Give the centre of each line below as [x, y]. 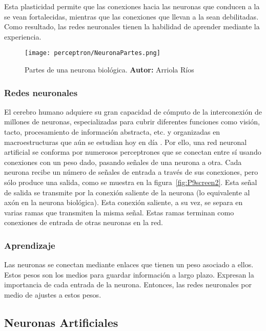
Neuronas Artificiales [61, 322]
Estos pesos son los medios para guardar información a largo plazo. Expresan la [129, 274]
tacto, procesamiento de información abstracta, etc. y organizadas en [112, 132]
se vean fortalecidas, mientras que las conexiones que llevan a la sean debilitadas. [131, 16]
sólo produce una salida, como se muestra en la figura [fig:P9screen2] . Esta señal [131, 182]
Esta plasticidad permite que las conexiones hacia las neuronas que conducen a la [132, 6]
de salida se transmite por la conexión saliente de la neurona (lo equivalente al [127, 192]
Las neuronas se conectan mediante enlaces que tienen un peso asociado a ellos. [129, 264]
